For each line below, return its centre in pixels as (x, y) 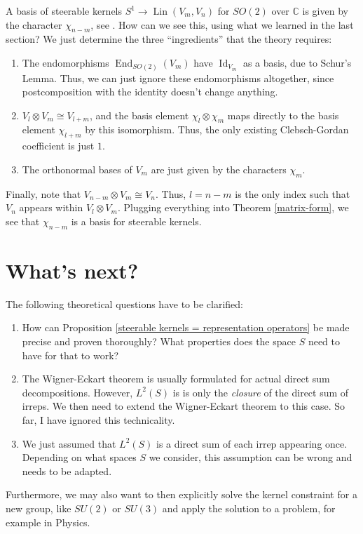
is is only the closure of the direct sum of (261, 392)
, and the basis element (139, 115)
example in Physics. (48, 522)
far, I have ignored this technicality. (98, 419)
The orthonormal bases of (77, 169)
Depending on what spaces (79, 457)
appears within (51, 207)
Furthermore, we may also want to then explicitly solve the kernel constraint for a (181, 494)
